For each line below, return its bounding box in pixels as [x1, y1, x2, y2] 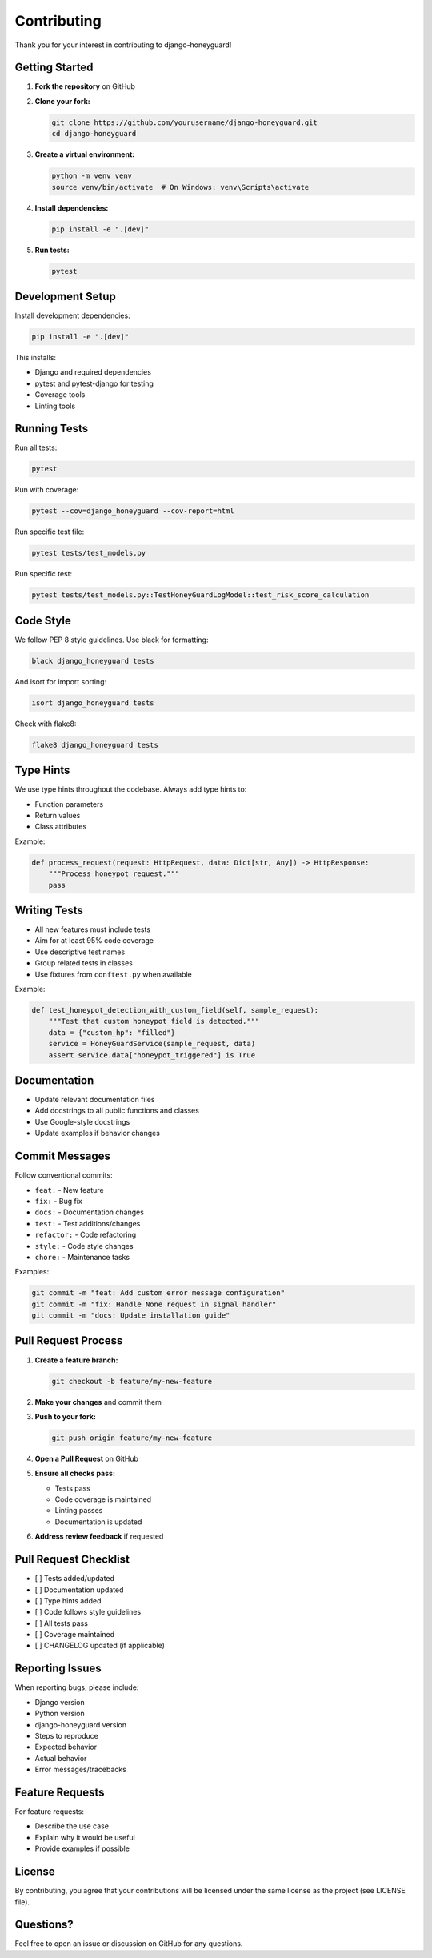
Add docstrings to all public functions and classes [34, 1105, 200, 1116]
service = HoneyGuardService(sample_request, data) [48, 1039, 256, 1049]
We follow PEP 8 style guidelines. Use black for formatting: [14, 635, 209, 644]
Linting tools [34, 401, 76, 411]
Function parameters [34, 799, 104, 808]
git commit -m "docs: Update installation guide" [31, 1311, 230, 1320]
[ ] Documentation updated [34, 1585, 124, 1595]
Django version [34, 1697, 86, 1707]
